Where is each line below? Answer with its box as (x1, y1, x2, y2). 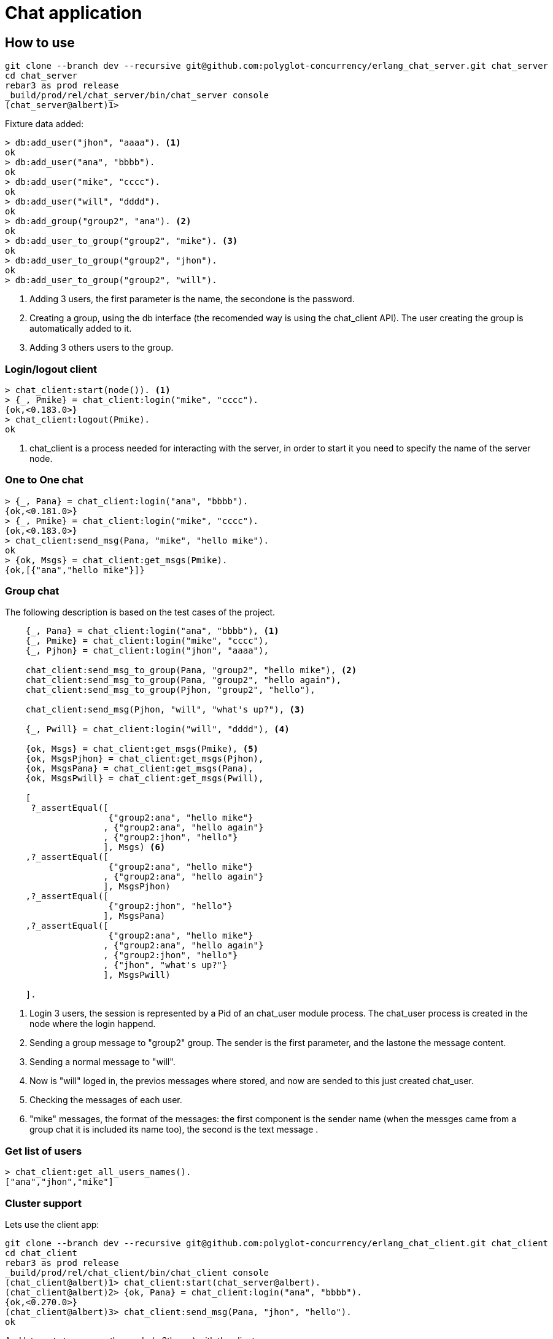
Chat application (5, 2, 142, 23)
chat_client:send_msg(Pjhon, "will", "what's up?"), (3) (25, 705, 305, 715)
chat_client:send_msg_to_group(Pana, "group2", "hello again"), (25, 675, 341, 685)
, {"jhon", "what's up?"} (103, 960, 228, 970)
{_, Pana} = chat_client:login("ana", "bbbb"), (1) (25, 626, 279, 636)
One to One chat (5, 474, 83, 486)
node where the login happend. (29, 1018, 156, 1029)
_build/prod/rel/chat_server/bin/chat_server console (5, 90, 269, 101)
